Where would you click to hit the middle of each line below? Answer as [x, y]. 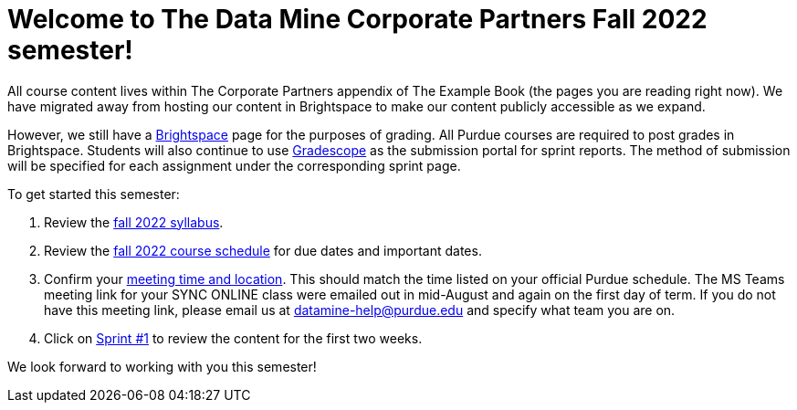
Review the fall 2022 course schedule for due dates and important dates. [263, 250]
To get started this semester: [94, 194]
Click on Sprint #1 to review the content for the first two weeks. [233, 338]
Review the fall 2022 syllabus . [134, 222]
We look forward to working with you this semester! [162, 366]
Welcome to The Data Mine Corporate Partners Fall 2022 [357, 19]
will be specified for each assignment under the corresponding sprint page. [234, 165]
